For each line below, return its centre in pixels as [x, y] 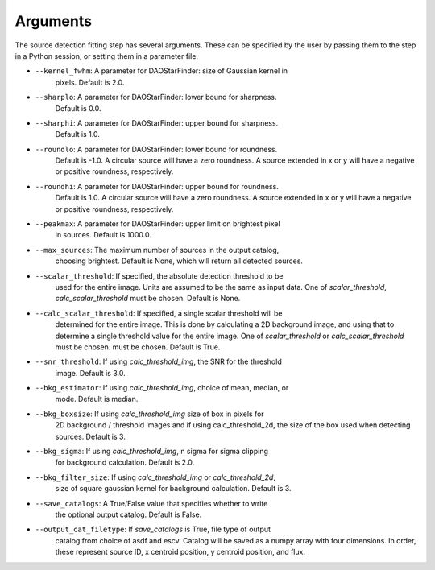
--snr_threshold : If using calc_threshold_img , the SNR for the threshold [158, 361]
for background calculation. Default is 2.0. [125, 462]
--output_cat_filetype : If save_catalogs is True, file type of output [153, 529]
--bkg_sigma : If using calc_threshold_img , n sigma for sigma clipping [152, 452]
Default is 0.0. [78, 108]
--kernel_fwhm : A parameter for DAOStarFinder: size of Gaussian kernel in [162, 71]
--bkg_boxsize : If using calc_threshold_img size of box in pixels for [150, 414]
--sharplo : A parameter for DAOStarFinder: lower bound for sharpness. [156, 97]
